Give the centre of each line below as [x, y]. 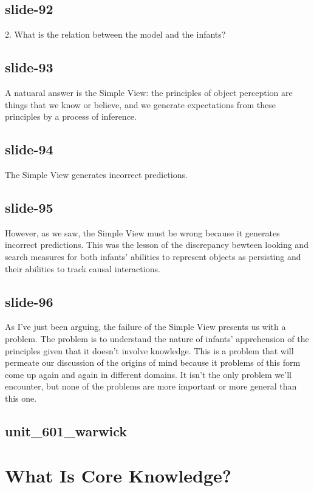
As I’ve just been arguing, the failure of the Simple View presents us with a [145, 327]
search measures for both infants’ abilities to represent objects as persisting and [153, 256]
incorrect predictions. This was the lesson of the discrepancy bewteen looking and [157, 245]
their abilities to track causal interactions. [83, 268]
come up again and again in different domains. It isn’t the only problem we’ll [148, 374]
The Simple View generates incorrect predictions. [96, 174]
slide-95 [29, 207]
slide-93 [29, 67]
